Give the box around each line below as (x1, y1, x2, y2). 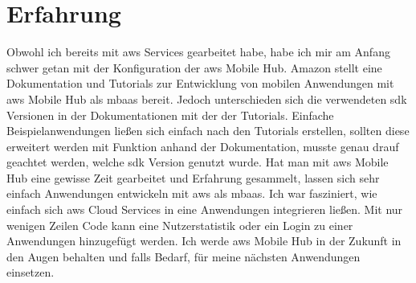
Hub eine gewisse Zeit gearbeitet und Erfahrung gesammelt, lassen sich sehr (6, 169, 380, 186)
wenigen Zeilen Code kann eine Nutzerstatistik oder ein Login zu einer (6, 216, 353, 233)
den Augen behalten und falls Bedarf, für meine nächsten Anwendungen (6, 248, 361, 265)
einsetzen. (6, 264, 55, 281)
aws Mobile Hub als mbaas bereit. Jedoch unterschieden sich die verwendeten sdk (6, 90, 407, 107)
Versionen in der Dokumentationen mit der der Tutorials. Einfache (6, 106, 334, 123)
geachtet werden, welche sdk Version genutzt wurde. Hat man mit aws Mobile (6, 154, 389, 170)
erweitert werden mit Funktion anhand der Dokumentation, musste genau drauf (6, 137, 399, 154)
